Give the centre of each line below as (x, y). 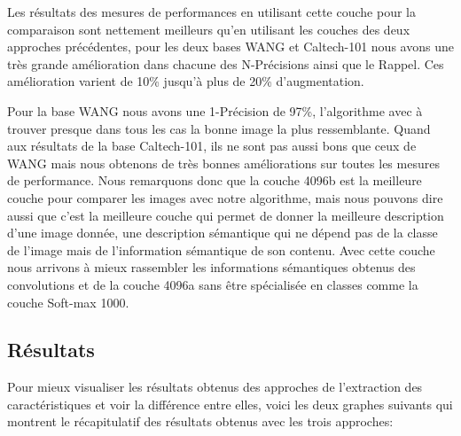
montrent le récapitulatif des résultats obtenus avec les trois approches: (200, 421)
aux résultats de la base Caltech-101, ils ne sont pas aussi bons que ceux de (212, 146)
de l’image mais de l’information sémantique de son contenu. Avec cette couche (221, 249)
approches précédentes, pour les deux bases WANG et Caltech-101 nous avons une (230, 47)
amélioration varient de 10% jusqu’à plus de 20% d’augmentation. (186, 81)
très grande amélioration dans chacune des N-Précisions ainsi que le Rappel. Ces (226, 63)
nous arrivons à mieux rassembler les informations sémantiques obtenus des (211, 267)
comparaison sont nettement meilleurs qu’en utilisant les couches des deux (209, 29)
